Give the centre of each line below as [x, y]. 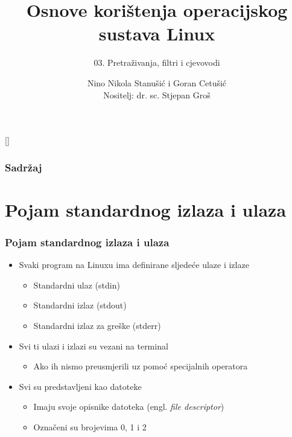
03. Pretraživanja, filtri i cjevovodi [157, 62]
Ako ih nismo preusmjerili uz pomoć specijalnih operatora [141, 366]
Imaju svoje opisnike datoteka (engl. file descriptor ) [129, 407]
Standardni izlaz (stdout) [80, 305]
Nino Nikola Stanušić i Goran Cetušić [157, 82]
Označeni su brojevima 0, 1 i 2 [90, 426]
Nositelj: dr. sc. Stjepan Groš [157, 94]
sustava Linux [157, 33]
